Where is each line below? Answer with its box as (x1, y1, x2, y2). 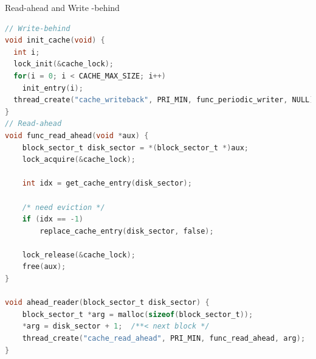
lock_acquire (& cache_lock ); (22, 155, 136, 164)
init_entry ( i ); (22, 83, 83, 92)
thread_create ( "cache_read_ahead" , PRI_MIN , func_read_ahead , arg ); (22, 334, 306, 343)
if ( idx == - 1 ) (22, 215, 83, 224)
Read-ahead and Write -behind (5, 1, 120, 13)
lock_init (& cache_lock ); (13, 60, 114, 69)
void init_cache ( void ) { (5, 36, 105, 45)
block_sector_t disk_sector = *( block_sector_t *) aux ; (22, 143, 249, 152)
